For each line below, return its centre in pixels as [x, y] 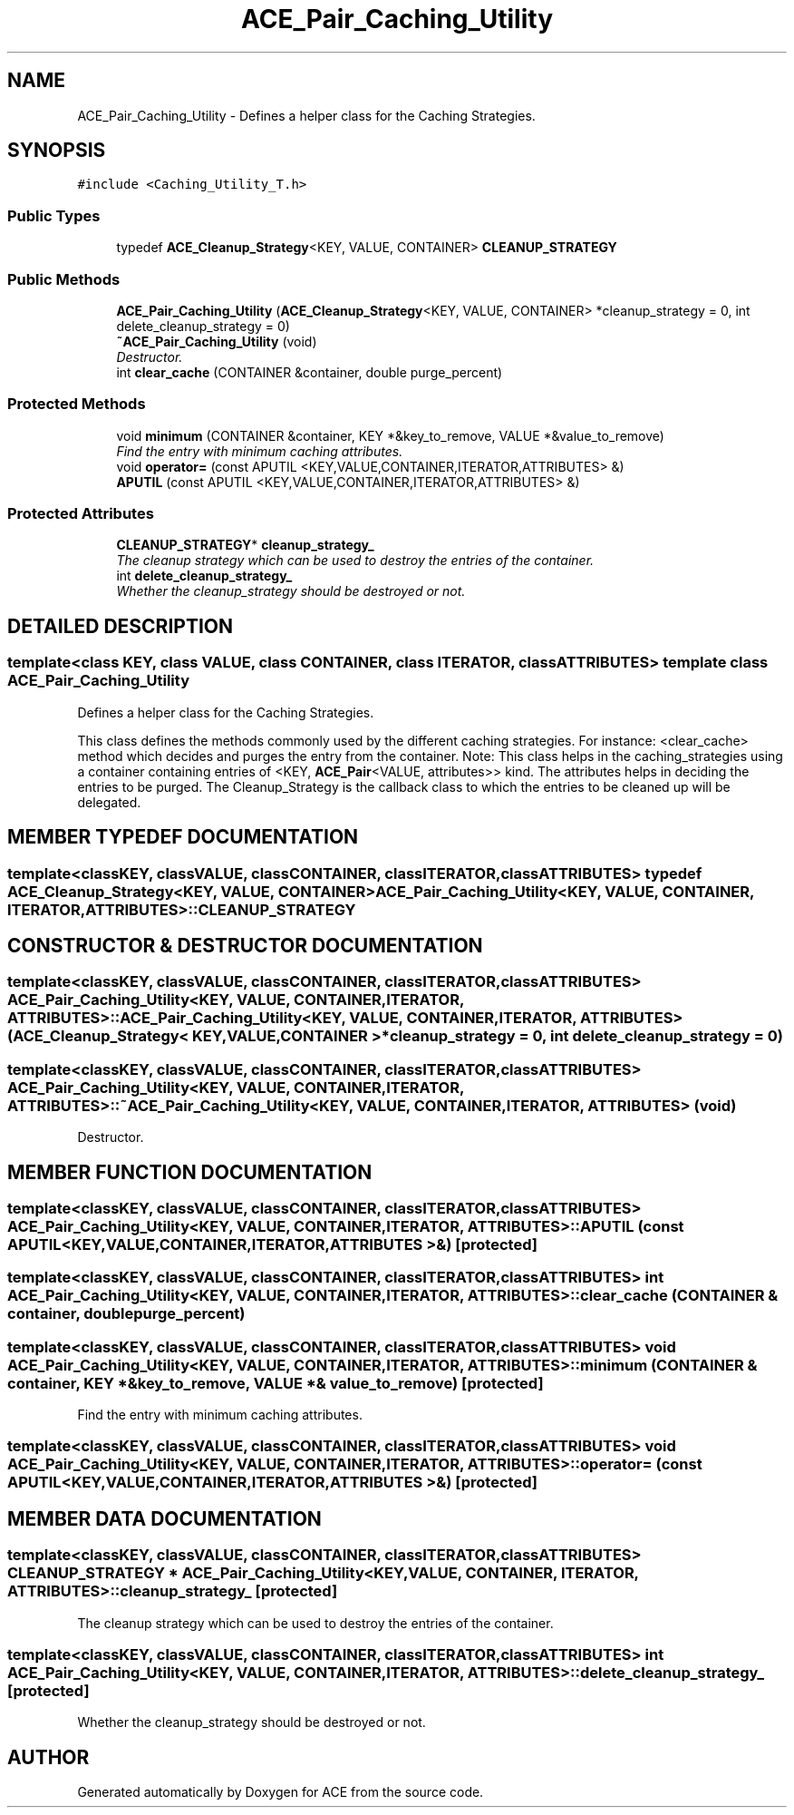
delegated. [109, 802]
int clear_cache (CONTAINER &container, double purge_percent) [310, 372]
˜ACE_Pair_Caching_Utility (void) [217, 341]
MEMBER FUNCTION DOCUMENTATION [190, 1172]
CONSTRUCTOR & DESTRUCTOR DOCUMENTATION [245, 945]
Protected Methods [77, 404]
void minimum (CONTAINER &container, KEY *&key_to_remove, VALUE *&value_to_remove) [390, 435]
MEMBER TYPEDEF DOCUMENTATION [183, 837]
